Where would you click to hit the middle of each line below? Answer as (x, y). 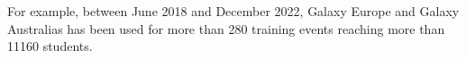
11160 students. (50, 46)
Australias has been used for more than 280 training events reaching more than (226, 28)
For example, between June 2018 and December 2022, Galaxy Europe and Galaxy (233, 11)
